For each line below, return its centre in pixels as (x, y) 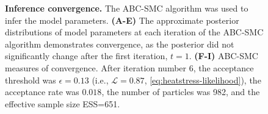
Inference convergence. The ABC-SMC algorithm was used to (127, 8)
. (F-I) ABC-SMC (223, 56)
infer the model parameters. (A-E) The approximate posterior (122, 20)
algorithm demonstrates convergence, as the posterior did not (120, 44)
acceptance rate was (42, 92)
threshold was (31, 80)
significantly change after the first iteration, (86, 56)
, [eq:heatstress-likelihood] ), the (203, 80)
